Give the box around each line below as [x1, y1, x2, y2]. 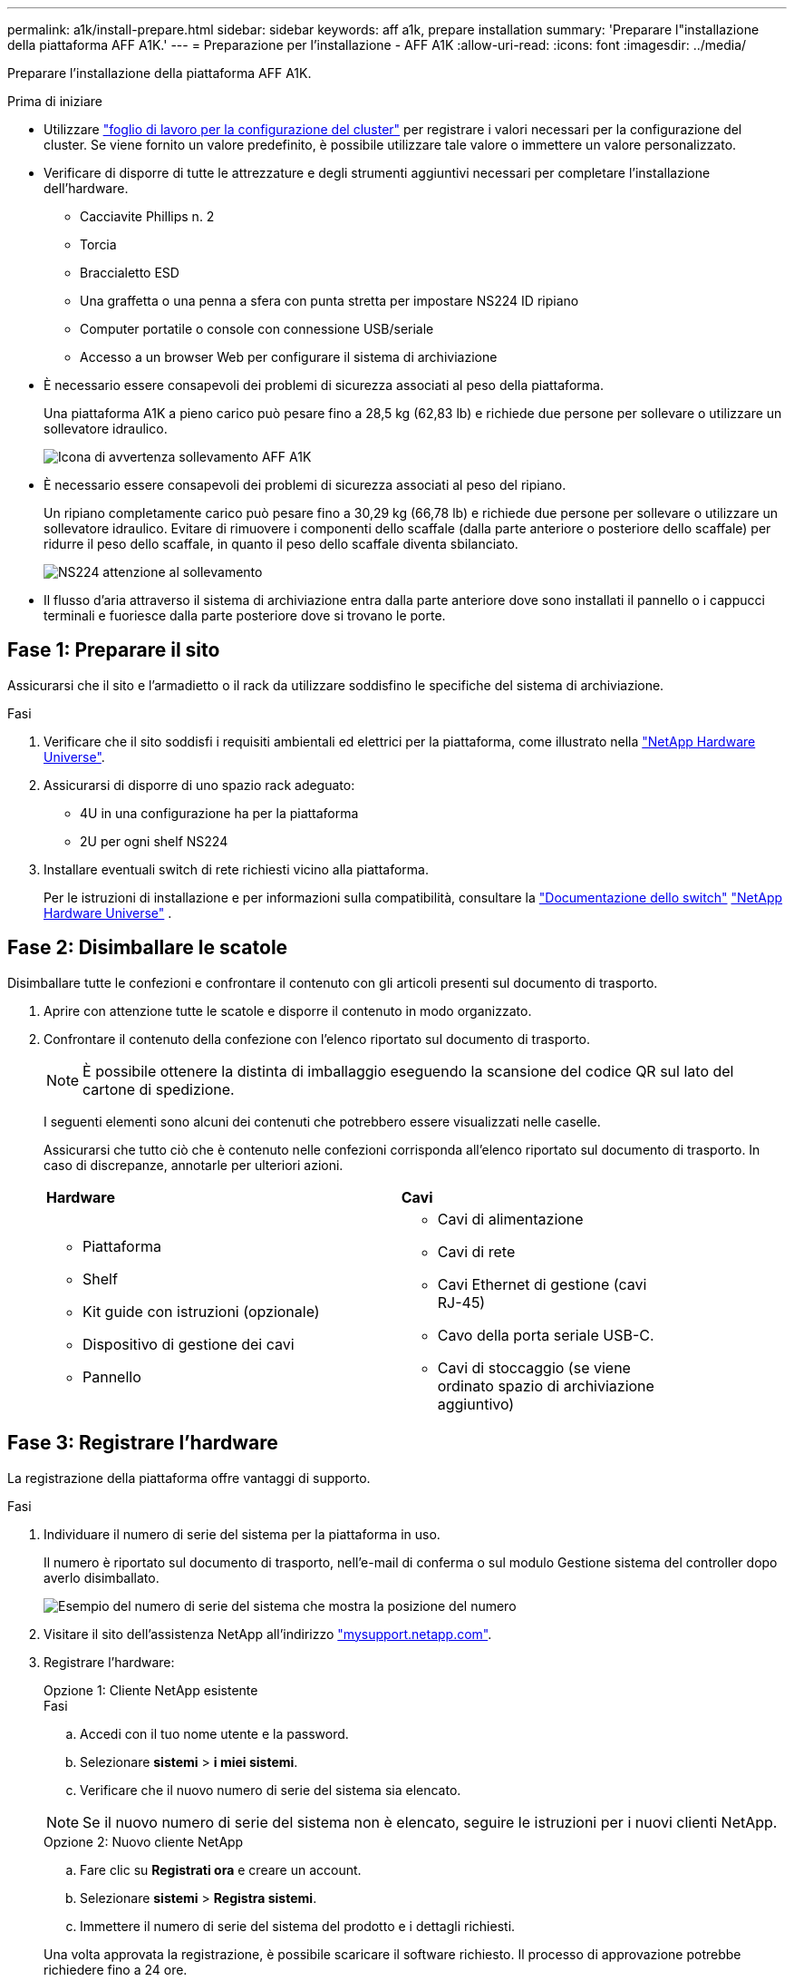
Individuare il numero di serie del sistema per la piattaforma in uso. [44, 1526, 441, 1542]
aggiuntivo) [437, 1394, 515, 1413]
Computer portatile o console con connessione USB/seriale [80, 321, 434, 337]
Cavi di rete [437, 1242, 516, 1261]
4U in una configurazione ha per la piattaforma [80, 805, 359, 821]
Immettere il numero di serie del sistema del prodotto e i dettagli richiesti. [80, 1918, 516, 1934]
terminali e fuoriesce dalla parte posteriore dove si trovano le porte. [44, 608, 446, 623]
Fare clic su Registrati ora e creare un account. [80, 1861, 362, 1878]
